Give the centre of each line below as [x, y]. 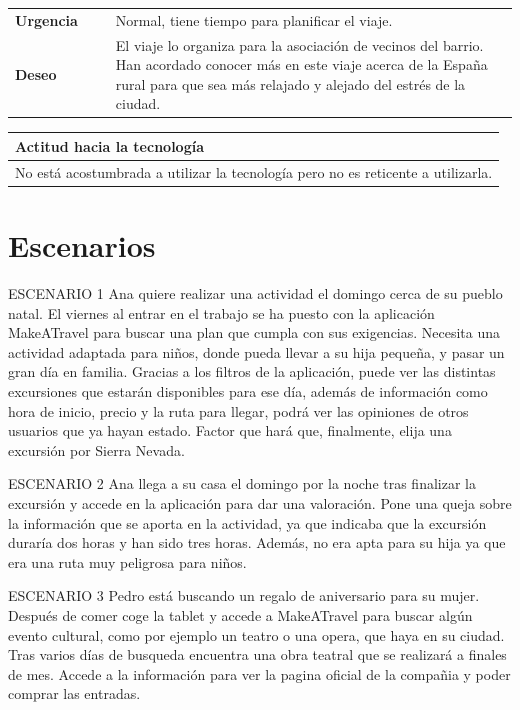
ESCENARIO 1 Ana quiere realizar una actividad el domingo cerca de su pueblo [255, 293]
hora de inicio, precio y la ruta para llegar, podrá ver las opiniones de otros [238, 410]
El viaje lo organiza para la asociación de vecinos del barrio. [299, 44]
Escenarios [82, 245]
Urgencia [46, 19]
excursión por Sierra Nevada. [96, 449]
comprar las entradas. [74, 693]
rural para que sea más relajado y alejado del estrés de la [290, 83]
